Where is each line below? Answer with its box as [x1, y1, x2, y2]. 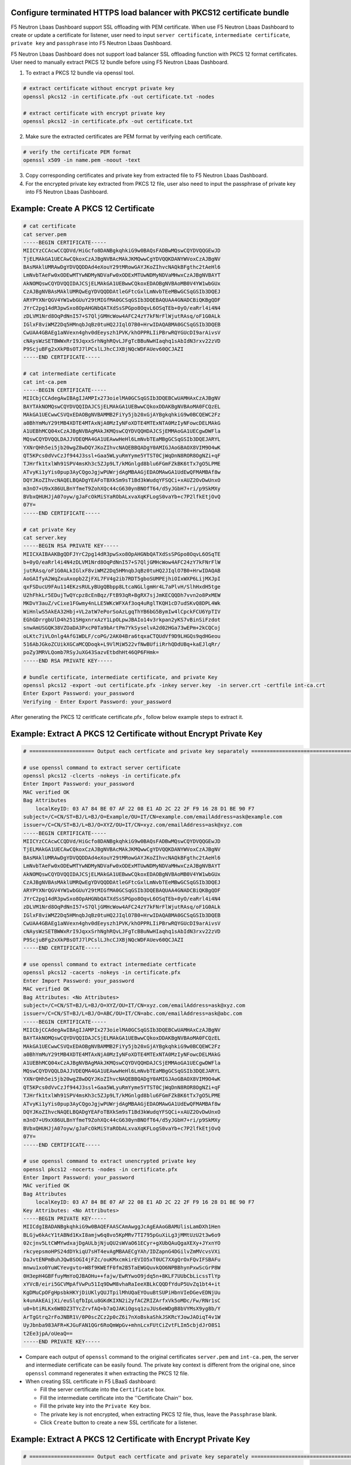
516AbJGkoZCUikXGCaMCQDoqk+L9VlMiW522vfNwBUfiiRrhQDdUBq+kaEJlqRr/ [23, 641, 221, 648]
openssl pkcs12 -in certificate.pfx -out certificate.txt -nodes [23, 93, 215, 100]
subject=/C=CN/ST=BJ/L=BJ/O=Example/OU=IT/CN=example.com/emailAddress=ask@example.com [23, 813, 283, 820]
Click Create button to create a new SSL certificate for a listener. [40, 1419, 198, 1426]
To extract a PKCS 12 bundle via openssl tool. [25, 69, 135, 76]
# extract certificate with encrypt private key [23, 110, 166, 117]
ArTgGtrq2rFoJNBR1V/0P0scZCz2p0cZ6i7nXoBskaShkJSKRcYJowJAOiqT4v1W [23, 1313, 221, 1320]
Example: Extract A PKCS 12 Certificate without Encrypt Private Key [11, 728, 263, 738]
